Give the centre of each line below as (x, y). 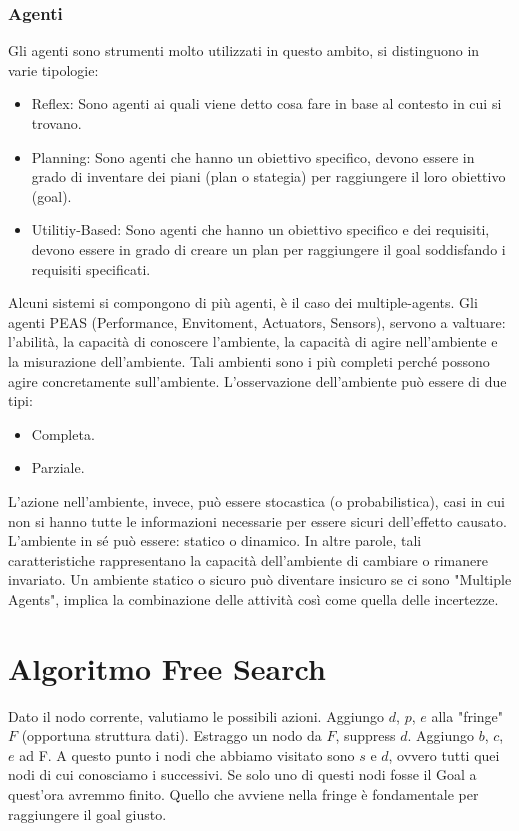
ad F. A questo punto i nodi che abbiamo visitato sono (187, 754)
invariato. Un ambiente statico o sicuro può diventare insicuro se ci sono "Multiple (260, 579)
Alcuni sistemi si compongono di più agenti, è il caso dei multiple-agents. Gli (243, 302)
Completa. (63, 433)
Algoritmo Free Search (167, 667)
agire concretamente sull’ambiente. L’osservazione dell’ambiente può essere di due (257, 380)
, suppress (365, 735)
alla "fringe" (467, 715)
